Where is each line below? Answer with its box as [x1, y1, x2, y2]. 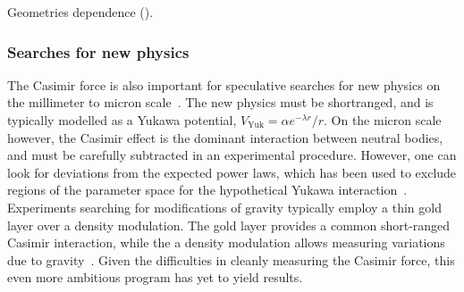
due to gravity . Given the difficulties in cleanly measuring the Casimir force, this [7, 250, 455, 269]
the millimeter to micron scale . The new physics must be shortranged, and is [7, 93, 434, 112]
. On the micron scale [323, 111, 442, 129]
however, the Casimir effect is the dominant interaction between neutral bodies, [7, 128, 443, 146]
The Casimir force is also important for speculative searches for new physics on [7, 75, 441, 94]
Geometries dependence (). [7, 3, 154, 21]
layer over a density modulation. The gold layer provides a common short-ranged [7, 215, 451, 234]
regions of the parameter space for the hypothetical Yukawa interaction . [7, 180, 408, 199]
